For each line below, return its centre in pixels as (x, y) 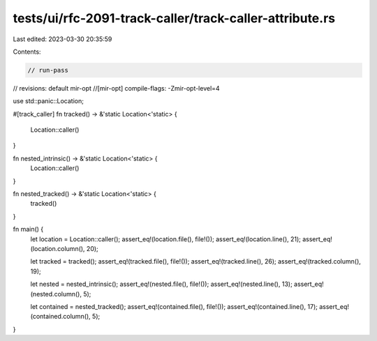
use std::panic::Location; (48, 101)
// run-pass (48, 70)
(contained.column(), (60, 317)
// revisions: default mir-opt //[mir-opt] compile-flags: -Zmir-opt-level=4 (116, 88)
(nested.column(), (56, 294)
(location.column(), (58, 248)
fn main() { (28, 229)
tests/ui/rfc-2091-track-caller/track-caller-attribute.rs (174, 18)
